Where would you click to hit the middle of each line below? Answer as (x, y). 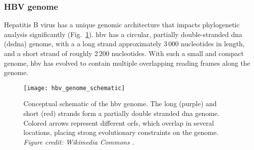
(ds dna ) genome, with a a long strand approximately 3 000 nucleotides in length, (124, 44)
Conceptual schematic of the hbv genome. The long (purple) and (120, 103)
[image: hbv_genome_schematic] (74, 88)
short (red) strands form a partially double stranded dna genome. (122, 113)
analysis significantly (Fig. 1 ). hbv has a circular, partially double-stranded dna (123, 34)
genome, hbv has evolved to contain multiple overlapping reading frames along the (127, 63)
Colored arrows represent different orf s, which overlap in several (119, 122)
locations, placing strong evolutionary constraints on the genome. (121, 132)
